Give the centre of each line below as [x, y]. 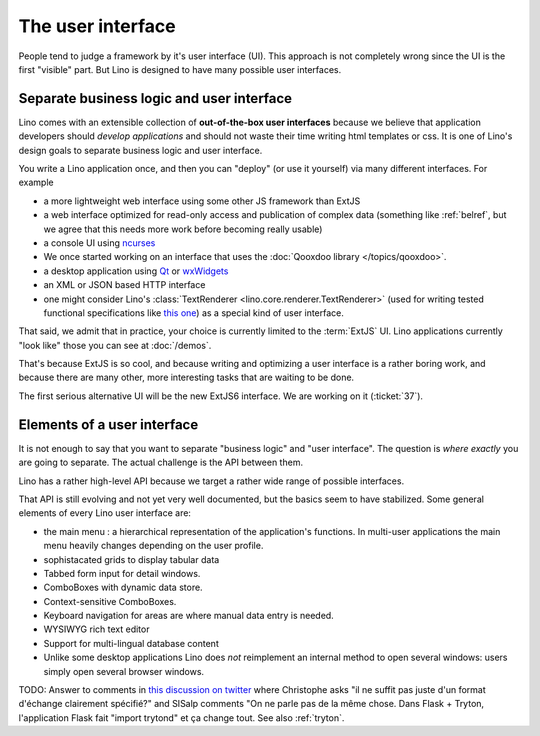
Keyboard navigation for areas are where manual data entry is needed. [188, 616]
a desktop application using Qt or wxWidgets [136, 271]
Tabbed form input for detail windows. [122, 573]
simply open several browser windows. [124, 671]
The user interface [97, 26]
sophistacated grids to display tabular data [131, 559]
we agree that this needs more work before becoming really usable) [183, 229]
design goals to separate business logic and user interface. [140, 150]
